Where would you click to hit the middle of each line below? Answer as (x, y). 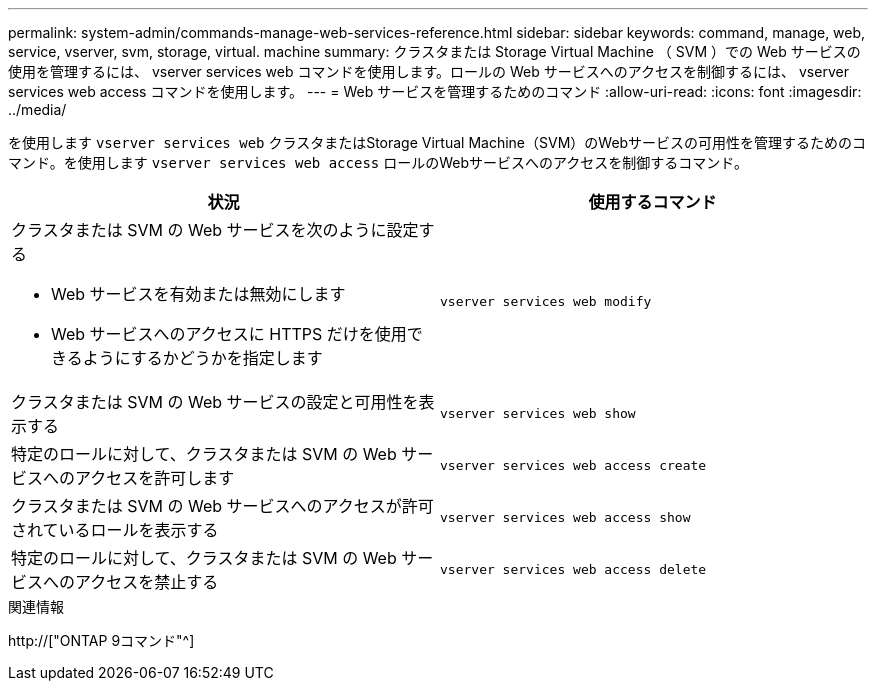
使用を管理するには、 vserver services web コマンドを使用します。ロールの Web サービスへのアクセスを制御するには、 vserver (428, 71)
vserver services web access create (573, 465)
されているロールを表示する (115, 530)
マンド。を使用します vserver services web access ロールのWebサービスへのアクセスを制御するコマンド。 (378, 162)
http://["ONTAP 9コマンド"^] (101, 640)
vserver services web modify (546, 301)
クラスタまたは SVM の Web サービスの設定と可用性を (215, 402)
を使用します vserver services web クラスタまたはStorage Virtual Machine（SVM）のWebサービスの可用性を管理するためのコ (437, 142)
